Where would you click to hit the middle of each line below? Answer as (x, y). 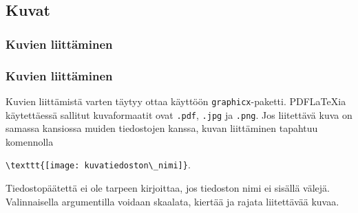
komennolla (30, 141)
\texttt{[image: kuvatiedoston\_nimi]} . (98, 165)
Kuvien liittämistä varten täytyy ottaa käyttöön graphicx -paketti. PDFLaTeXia (176, 101)
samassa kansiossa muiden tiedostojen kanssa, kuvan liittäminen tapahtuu (162, 128)
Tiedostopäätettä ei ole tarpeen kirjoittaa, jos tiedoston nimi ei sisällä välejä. (168, 188)
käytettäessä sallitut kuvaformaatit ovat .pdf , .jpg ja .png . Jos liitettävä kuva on (179, 114)
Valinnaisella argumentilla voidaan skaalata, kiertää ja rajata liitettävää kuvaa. (172, 201)
